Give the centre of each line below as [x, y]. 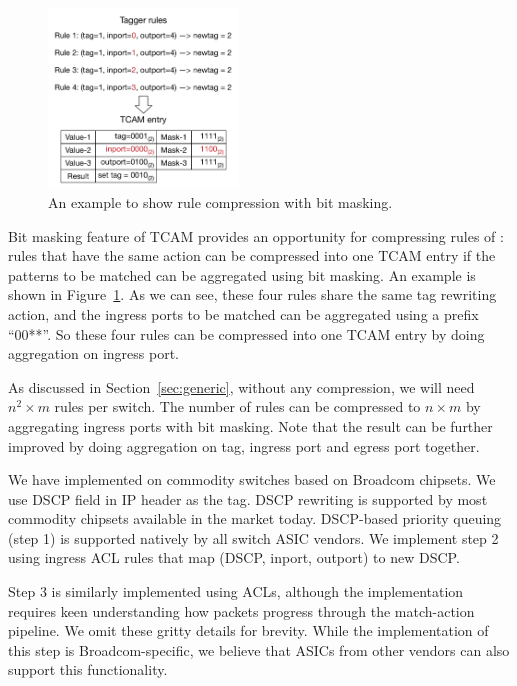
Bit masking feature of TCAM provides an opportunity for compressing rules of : [256, 235]
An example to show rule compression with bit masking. [220, 201]
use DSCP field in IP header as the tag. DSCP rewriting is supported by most [248, 498]
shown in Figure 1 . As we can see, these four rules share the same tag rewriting [252, 294]
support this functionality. [88, 669]
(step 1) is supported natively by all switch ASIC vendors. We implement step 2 [253, 537]
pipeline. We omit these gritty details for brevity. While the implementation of [248, 630]
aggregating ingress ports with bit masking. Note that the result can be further [250, 425]
